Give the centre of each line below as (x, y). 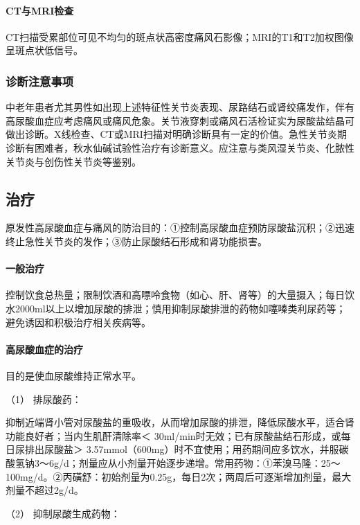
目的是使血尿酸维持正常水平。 (73, 375)
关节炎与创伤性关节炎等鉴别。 (73, 161)
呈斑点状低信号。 (44, 50)
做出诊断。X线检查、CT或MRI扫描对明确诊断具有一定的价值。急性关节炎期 (176, 134)
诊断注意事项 (40, 81)
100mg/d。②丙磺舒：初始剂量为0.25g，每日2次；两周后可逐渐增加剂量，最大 (179, 476)
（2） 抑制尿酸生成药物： (63, 513)
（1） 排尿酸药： (44, 399)
